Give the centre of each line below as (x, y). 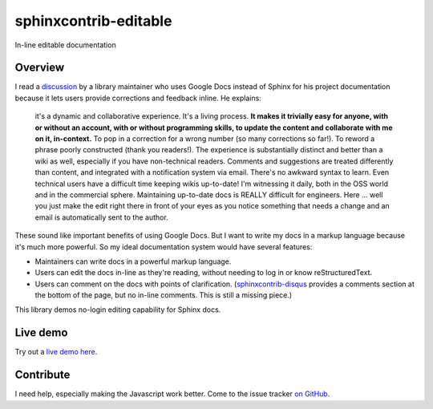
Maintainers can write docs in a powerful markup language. (133, 261)
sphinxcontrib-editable (93, 21)
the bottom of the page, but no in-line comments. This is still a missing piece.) (164, 295)
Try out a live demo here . (56, 352)
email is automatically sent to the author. (101, 217)
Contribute (42, 375)
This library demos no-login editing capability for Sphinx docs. (118, 310)
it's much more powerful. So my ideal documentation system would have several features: (164, 247)
